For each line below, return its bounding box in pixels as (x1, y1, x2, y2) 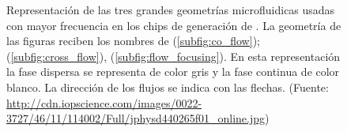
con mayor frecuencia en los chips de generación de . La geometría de (6, 17, 341, 33)
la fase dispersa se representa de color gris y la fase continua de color (6, 63, 340, 80)
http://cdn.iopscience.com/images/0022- (6, 94, 202, 111)
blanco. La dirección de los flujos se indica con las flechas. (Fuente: (6, 78, 329, 95)
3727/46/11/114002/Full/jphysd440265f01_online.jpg (6, 110, 266, 126)
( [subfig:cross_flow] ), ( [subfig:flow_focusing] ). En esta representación (6, 47, 341, 64)
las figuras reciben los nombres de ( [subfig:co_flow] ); (6, 32, 260, 49)
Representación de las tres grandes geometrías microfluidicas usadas (6, 2, 335, 17)
